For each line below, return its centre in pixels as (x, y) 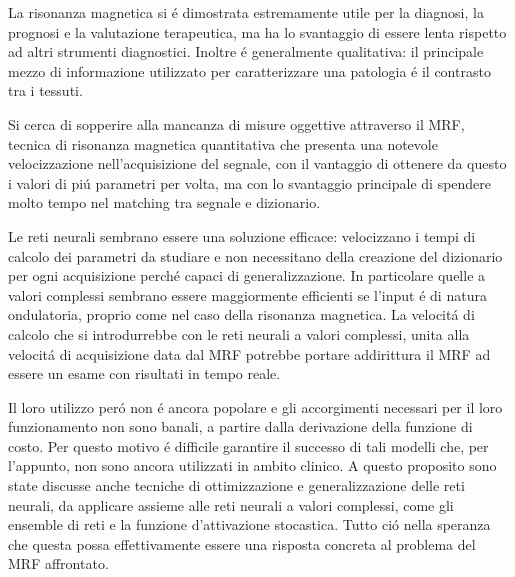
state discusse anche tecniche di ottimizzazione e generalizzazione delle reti (236, 485)
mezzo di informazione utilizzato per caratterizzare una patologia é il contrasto (249, 70)
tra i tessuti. (45, 90)
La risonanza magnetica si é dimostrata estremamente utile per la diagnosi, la (246, 12)
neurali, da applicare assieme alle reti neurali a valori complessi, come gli (231, 504)
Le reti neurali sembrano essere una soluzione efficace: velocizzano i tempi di (242, 235)
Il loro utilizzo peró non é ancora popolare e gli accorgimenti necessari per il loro (255, 406)
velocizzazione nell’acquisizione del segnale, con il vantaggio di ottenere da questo (257, 163)
